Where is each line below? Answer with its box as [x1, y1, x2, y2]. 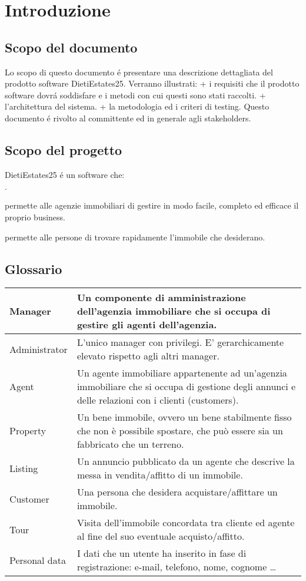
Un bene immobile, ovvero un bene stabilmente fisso [76, 410, 292, 424]
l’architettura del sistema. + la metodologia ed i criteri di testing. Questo [5, 100, 270, 113]
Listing [9, 461, 38, 475]
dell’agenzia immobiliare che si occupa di [76, 304, 271, 318]
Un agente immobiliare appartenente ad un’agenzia [76, 366, 287, 380]
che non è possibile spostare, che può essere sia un [76, 424, 283, 438]
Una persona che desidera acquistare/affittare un [76, 485, 278, 499]
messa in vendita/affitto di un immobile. [76, 468, 243, 482]
